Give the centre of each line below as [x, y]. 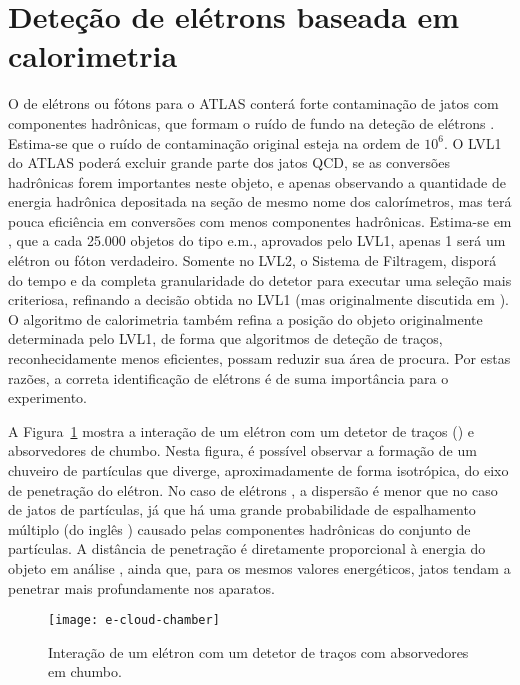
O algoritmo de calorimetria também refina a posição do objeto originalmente [245, 318]
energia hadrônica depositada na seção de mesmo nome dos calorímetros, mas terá [260, 201]
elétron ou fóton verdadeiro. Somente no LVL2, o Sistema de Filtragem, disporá [252, 260]
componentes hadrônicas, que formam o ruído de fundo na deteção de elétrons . [251, 122]
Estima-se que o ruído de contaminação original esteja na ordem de [214, 142]
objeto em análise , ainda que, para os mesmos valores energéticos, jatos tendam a [259, 567]
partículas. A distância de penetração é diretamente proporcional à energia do [247, 548]
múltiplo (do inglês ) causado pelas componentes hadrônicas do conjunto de [239, 528]
